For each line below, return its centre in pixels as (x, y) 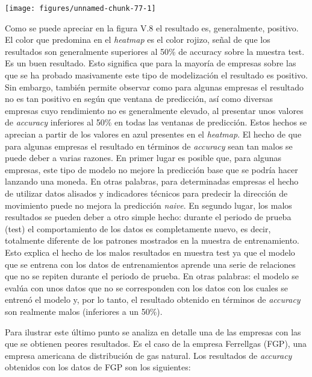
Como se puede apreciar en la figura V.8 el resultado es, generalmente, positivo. (152, 27)
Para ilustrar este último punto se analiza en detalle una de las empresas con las (153, 331)
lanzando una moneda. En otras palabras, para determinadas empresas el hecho (152, 181)
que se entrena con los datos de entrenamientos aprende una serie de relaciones (150, 264)
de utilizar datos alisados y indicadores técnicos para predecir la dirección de (146, 193)
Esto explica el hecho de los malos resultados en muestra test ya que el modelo (150, 252)
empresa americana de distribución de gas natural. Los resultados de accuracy (148, 355)
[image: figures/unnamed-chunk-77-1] (80, 8)
